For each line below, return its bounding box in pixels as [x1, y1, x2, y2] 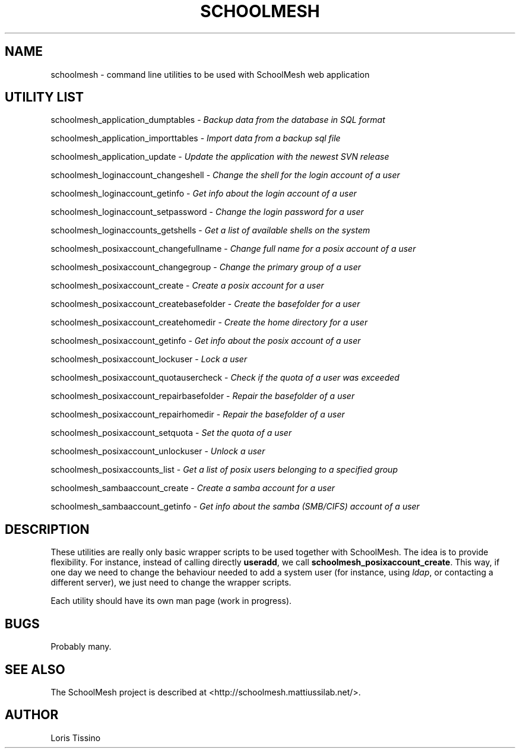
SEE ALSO [5, 662, 65, 677]
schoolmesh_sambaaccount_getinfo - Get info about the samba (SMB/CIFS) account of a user [50, 501, 420, 512]
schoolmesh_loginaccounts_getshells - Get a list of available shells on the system [50, 225, 370, 236]
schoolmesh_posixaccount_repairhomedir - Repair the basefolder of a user [50, 409, 345, 420]
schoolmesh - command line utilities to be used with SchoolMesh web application [50, 69, 370, 80]
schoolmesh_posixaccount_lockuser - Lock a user [50, 354, 248, 365]
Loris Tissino [50, 732, 101, 743]
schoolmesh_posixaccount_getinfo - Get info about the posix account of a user [50, 336, 361, 346]
